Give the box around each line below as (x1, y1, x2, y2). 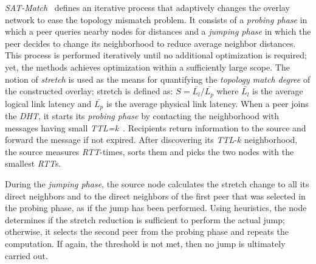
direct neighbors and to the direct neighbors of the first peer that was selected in (5, 189, 306, 202)
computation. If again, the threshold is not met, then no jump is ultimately (5, 237, 286, 249)
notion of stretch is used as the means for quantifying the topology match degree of (5, 72, 311, 85)
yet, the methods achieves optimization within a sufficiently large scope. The (5, 60, 290, 73)
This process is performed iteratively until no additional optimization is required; (5, 49, 307, 61)
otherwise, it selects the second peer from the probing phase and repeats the (5, 225, 289, 238)
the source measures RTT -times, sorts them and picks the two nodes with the (5, 145, 294, 158)
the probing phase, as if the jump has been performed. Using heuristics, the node (5, 201, 307, 214)
